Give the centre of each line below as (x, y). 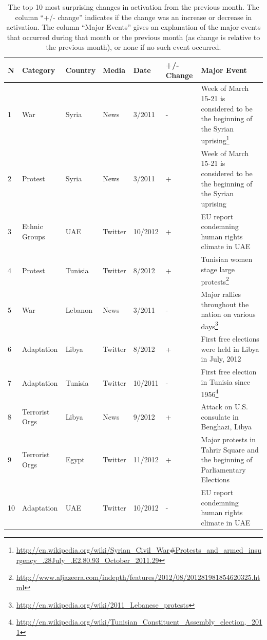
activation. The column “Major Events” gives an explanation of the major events (133, 27)
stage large (218, 269)
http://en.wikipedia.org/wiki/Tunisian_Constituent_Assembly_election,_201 (139, 622)
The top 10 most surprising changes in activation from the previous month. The (133, 7)
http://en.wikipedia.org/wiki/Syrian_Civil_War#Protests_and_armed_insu (139, 550)
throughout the (225, 304)
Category (39, 70)
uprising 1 (215, 140)
